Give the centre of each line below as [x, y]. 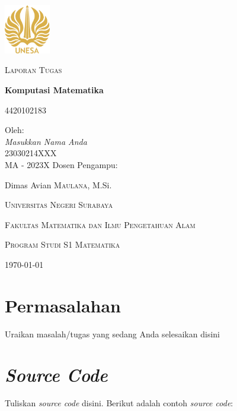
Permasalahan [63, 305]
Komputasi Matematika [54, 90]
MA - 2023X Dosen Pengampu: [61, 164]
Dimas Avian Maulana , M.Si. [58, 184]
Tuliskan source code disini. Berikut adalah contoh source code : [119, 403]
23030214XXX [31, 153]
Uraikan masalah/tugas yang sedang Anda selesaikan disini [112, 333]
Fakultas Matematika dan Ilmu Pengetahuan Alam [100, 224]
